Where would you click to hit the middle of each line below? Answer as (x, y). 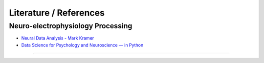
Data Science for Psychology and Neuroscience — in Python (82, 45)
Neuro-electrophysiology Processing (71, 26)
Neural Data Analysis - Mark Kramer (58, 38)
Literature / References (57, 13)
